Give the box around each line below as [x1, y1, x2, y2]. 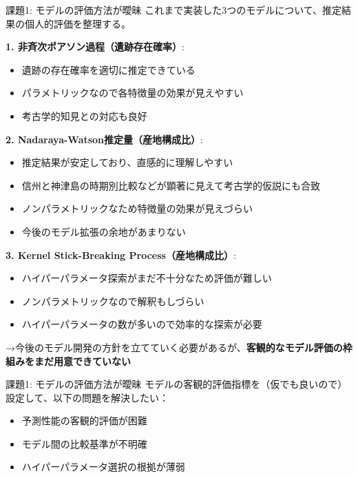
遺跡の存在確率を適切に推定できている [21, 62, 196, 76]
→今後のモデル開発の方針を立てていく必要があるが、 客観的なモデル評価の [6, 340, 343, 354]
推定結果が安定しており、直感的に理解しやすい [21, 155, 233, 169]
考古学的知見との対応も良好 [21, 108, 147, 123]
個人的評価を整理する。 [24, 16, 131, 30]
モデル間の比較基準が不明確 [21, 436, 147, 450]
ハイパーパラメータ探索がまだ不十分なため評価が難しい [21, 271, 272, 285]
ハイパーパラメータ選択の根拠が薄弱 [21, 459, 185, 474]
